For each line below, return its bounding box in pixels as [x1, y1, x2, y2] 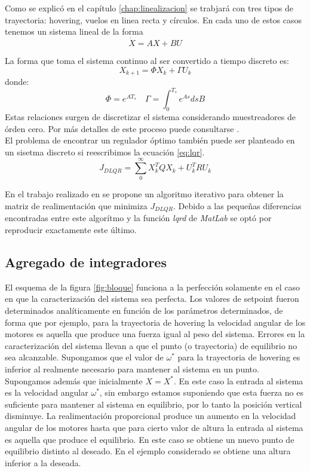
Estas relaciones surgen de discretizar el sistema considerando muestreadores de [5, 110, 296, 123]
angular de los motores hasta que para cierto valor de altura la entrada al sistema [5, 421, 303, 433]
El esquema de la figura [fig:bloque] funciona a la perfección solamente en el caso [5, 280, 300, 293]
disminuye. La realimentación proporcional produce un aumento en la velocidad [5, 409, 296, 422]
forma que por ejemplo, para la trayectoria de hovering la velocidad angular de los [5, 316, 306, 328]
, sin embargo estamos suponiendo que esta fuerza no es [99, 386, 303, 399]
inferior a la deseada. [5, 456, 81, 469]
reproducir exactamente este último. [5, 224, 137, 236]
